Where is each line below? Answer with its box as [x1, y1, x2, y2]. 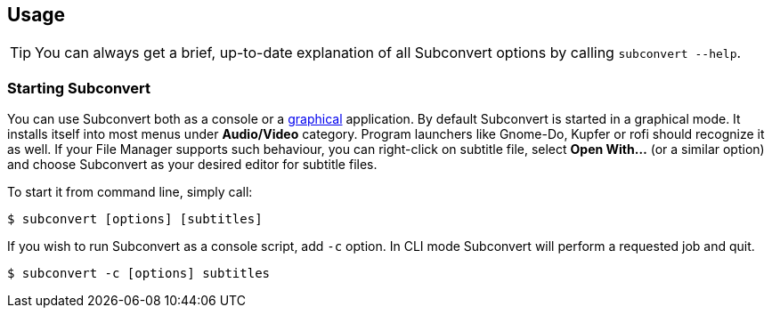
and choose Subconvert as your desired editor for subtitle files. [7, 157, 378, 173]
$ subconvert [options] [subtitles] [7, 212, 263, 227]
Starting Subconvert [7, 78, 151, 97]
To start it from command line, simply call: [7, 184, 253, 200]
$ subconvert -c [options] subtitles [7, 266, 271, 281]
